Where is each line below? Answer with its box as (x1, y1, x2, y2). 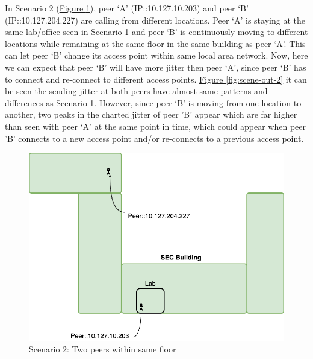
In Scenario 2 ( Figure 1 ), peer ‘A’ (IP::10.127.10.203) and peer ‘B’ (5, 2, 249, 14)
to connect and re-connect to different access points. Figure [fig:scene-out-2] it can (5, 72, 307, 85)
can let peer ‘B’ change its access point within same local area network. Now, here (5, 49, 308, 62)
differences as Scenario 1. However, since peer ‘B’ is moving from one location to (5, 96, 302, 109)
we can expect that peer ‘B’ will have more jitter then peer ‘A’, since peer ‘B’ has (5, 60, 306, 73)
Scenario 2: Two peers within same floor (29, 343, 176, 355)
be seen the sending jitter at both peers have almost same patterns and (5, 84, 268, 97)
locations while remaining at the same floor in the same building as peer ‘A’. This (5, 37, 306, 49)
